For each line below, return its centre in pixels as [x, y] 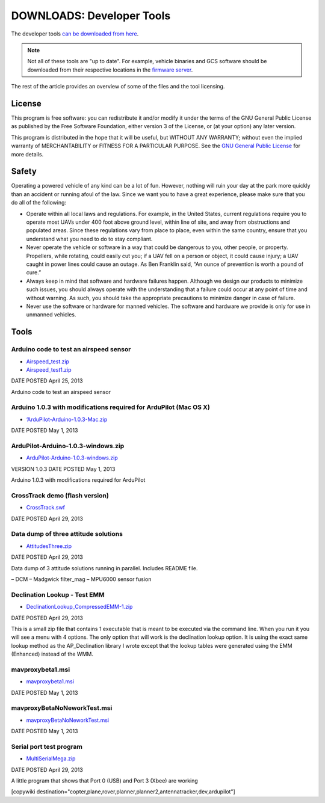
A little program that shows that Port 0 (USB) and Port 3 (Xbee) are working [104, 781]
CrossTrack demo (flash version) [60, 495]
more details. [27, 154]
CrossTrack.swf [46, 508]
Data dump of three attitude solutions [67, 534]
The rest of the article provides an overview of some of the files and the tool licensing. [118, 87]
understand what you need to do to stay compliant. [89, 239]
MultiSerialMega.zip [51, 758]
